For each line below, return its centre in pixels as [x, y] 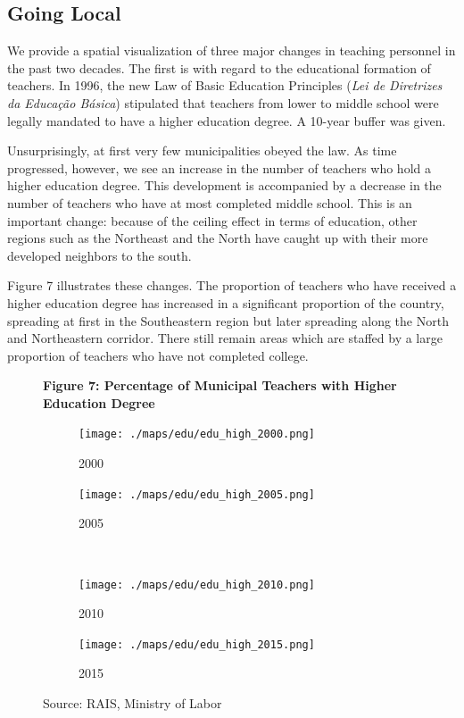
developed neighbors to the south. [99, 255]
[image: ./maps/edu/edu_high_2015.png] [197, 644]
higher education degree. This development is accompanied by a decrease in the [224, 185]
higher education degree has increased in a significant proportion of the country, [226, 302]
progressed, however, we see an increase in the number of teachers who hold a [219, 167]
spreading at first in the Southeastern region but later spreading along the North [228, 320]
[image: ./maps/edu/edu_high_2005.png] [197, 494]
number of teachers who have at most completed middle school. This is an [210, 202]
